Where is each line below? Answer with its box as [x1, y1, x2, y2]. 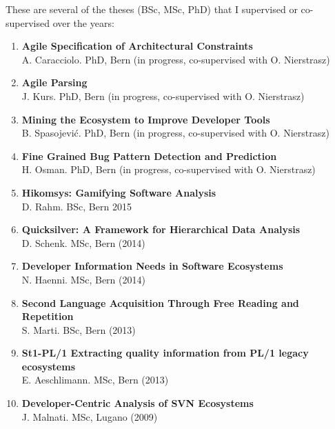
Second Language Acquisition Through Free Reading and [21, 295, 299, 310]
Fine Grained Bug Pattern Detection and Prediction [21, 148, 277, 163]
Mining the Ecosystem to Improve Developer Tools [21, 112, 270, 126]
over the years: [52, 15, 114, 30]
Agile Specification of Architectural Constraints [21, 39, 253, 53]
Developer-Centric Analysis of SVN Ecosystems [21, 396, 254, 410]
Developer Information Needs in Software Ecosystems [21, 259, 283, 273]
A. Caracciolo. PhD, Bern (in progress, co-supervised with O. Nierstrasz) [21, 52, 330, 66]
